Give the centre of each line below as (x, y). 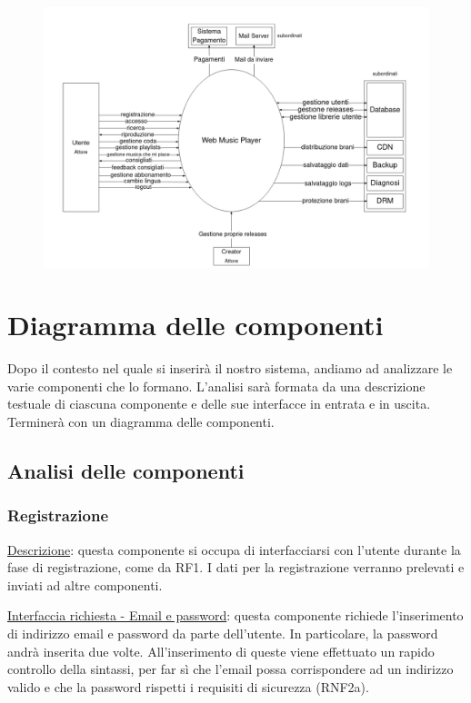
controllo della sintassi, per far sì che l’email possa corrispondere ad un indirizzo (230, 669)
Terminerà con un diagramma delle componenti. (141, 422)
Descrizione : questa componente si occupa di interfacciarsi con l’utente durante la (234, 549)
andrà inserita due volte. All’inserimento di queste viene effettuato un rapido (221, 651)
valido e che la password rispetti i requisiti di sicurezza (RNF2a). (188, 686)
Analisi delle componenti (126, 471)
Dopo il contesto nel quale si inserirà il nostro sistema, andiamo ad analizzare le (230, 368)
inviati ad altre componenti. (85, 584)
